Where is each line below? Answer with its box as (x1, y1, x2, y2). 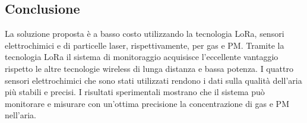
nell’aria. (5, 109, 36, 121)
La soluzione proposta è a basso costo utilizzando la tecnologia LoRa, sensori (5, 27, 284, 40)
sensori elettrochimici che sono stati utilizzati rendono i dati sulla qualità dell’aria (5, 74, 302, 86)
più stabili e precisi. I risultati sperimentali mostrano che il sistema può (5, 86, 265, 98)
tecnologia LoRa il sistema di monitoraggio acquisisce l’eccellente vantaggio (5, 51, 278, 63)
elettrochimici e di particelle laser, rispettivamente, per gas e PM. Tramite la (5, 39, 284, 51)
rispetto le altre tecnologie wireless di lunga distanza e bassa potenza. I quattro (5, 62, 293, 74)
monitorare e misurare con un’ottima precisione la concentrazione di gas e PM (5, 97, 289, 109)
